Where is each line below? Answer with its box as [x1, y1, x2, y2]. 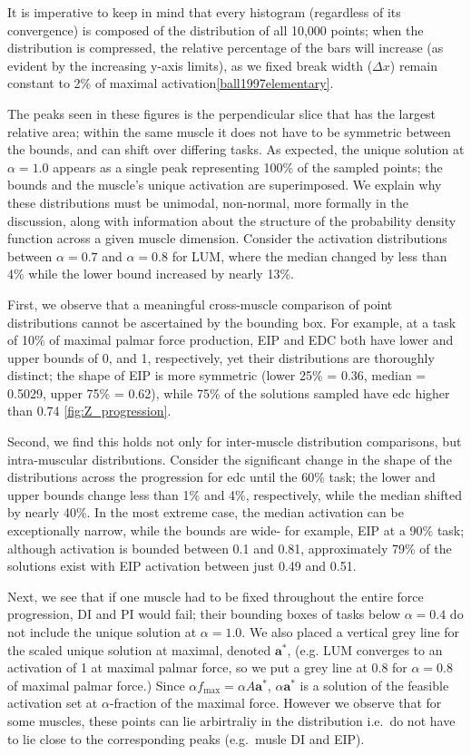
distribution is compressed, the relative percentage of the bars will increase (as [7, 38, 444, 57]
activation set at [7, 693, 98, 712]
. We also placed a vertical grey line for [241, 623, 460, 641]
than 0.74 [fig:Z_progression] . [7, 401, 172, 420]
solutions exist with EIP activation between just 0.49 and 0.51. [7, 556, 357, 575]
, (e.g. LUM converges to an [287, 640, 443, 659]
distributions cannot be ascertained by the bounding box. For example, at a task [7, 312, 456, 331]
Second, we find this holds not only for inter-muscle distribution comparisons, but [7, 432, 462, 451]
